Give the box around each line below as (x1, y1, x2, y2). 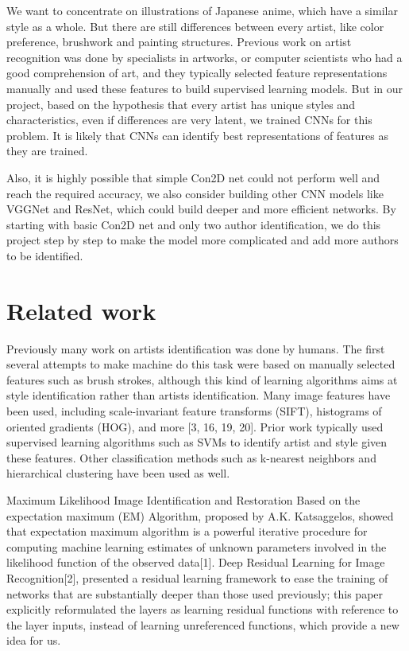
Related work (6, 294, 156, 326)
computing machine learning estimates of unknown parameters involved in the (6, 538, 387, 555)
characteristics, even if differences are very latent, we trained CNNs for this (6, 111, 372, 128)
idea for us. (6, 632, 61, 649)
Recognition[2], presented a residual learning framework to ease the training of (6, 569, 388, 586)
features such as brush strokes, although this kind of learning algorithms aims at (6, 371, 398, 388)
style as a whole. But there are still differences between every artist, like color (6, 18, 384, 34)
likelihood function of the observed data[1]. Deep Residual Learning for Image (6, 554, 385, 571)
